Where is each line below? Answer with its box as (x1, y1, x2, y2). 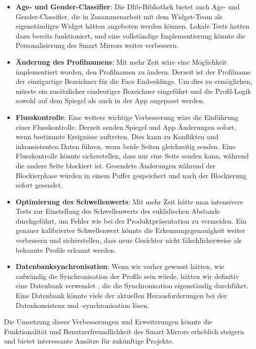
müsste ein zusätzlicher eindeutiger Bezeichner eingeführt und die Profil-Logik (15, 85, 251, 96)
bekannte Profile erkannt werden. (15, 244, 116, 255)
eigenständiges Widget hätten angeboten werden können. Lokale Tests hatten (15, 21, 250, 31)
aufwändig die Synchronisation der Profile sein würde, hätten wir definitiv (15, 271, 239, 281)
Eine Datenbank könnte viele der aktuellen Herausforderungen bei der (15, 290, 227, 301)
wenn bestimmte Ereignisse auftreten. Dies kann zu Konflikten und (15, 131, 219, 142)
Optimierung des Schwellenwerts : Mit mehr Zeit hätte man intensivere (15, 196, 243, 206)
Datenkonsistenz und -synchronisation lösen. (15, 300, 149, 310)
